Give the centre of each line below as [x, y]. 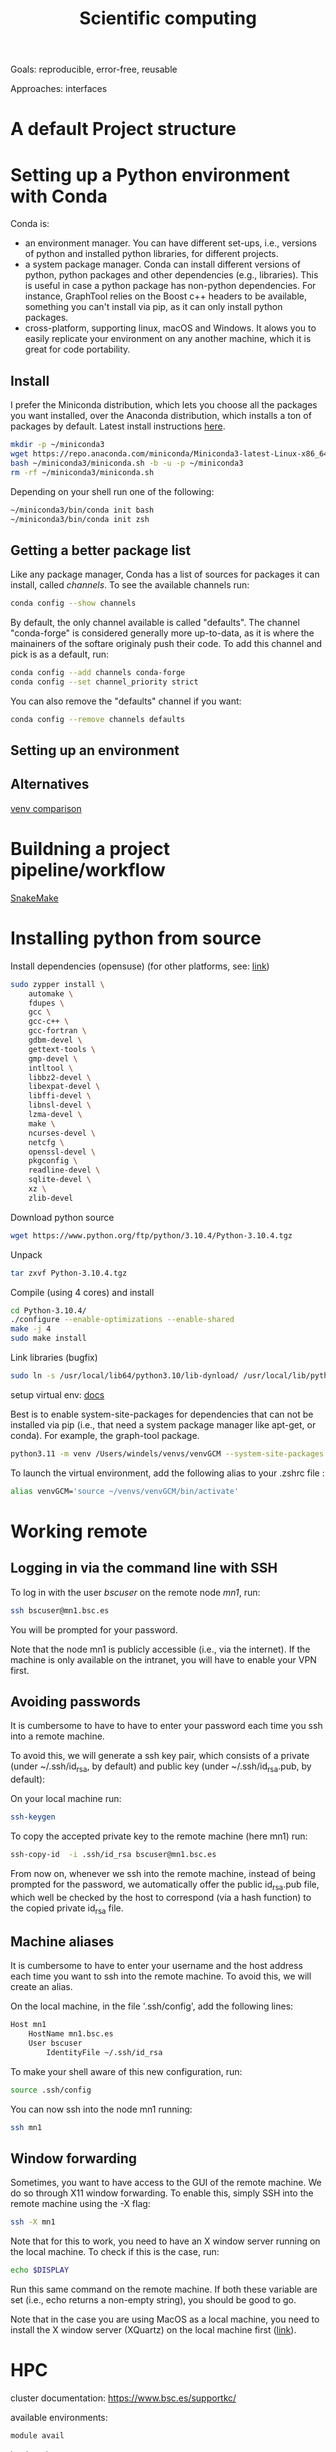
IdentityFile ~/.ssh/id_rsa [104, 2052]
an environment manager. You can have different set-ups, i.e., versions [171, 243]
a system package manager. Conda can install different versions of [162, 264]
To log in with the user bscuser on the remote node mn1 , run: [135, 1592]
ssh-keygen [33, 1817]
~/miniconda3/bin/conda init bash [82, 510]
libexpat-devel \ [64, 1087]
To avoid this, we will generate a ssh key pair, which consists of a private [160, 1756]
